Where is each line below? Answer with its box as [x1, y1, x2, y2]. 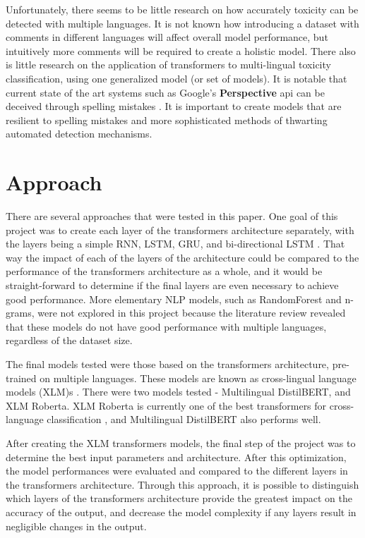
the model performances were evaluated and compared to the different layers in [6, 463, 348, 478]
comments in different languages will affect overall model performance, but [6, 30, 328, 44]
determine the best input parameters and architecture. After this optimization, [6, 449, 347, 464]
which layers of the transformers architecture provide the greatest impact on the [6, 491, 352, 506]
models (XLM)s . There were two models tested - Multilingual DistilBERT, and [6, 384, 351, 399]
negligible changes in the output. [6, 518, 147, 533]
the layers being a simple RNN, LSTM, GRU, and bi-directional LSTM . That [6, 236, 345, 251]
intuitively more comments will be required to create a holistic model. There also [6, 43, 356, 58]
